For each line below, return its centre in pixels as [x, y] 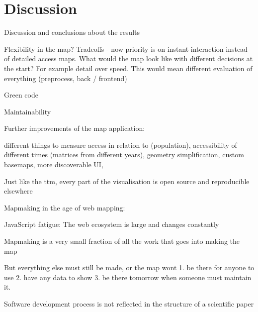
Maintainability [28, 111]
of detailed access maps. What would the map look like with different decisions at [129, 58]
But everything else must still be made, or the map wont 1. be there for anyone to [129, 267]
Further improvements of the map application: [75, 128]
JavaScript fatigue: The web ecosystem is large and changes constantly [112, 224]
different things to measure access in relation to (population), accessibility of [121, 145]
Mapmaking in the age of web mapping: [65, 207]
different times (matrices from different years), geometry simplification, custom [124, 155]
